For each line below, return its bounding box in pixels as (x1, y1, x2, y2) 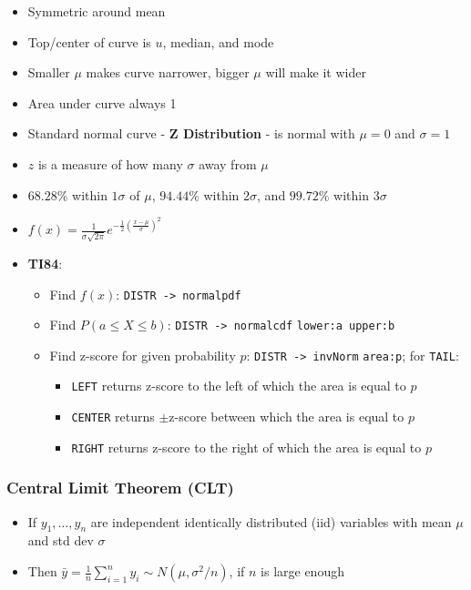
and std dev (27, 531, 94, 550)
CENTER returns (71, 407, 155, 426)
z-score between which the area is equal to (169, 407, 404, 426)
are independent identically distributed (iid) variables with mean (90, 512, 452, 531)
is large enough (261, 562, 344, 581)
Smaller (27, 63, 70, 82)
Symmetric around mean (27, 2, 166, 20)
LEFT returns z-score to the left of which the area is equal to (71, 376, 406, 395)
